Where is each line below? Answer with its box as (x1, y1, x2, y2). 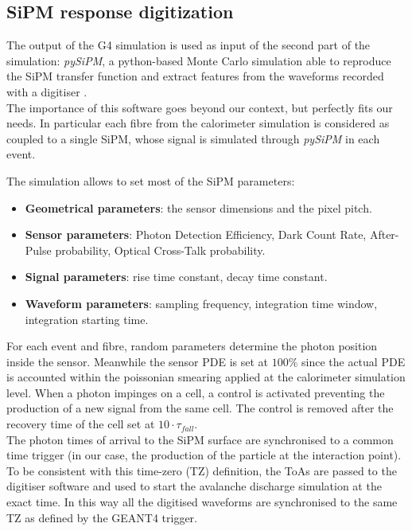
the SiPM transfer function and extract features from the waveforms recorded (6, 68, 384, 84)
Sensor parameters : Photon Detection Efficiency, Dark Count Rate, (25, 226, 367, 243)
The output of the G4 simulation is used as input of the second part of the (6, 37, 371, 53)
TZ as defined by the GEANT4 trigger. (6, 509, 198, 525)
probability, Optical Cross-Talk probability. (55, 241, 266, 258)
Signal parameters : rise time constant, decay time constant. (25, 268, 328, 285)
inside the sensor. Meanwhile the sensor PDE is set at (6, 353, 268, 369)
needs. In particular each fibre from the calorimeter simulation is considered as (6, 115, 390, 131)
